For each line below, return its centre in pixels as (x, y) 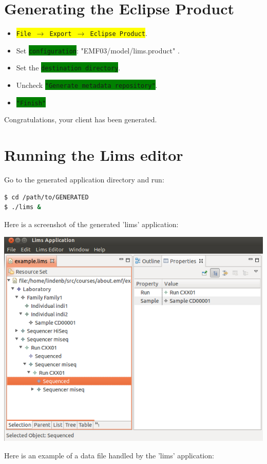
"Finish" (31, 103)
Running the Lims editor (94, 155)
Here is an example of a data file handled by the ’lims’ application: (109, 455)
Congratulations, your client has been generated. (81, 119)
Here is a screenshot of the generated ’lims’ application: (91, 224)
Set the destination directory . (68, 68)
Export (61, 34)
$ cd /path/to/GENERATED (46, 197)
